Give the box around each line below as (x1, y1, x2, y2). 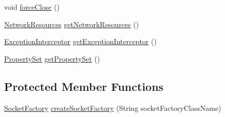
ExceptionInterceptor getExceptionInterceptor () (4, 36, 157, 47)
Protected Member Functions (4, 78, 164, 94)
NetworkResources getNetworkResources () (4, 18, 139, 29)
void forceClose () (4, 2, 60, 12)
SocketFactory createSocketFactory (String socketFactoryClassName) (4, 102, 221, 113)
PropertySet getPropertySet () (4, 53, 100, 64)
